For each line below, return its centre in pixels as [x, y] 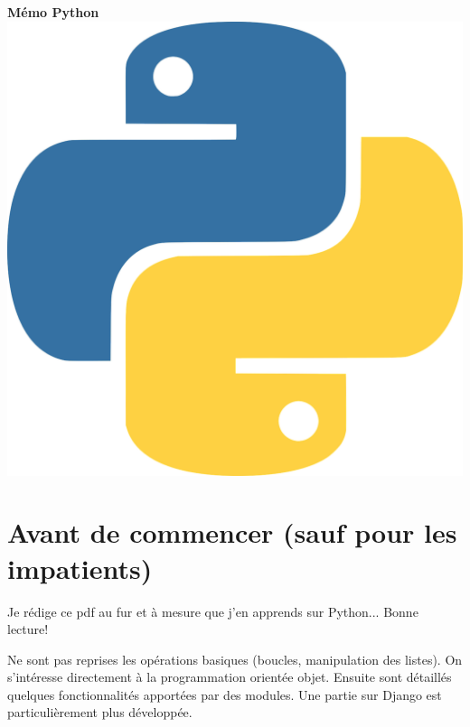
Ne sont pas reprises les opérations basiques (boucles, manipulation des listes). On [235, 659]
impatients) [80, 568]
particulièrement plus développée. [100, 712]
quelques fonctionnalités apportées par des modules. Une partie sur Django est [225, 694]
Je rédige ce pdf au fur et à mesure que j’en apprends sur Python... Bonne [213, 611]
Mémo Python [53, 12]
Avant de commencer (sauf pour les [232, 532]
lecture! [28, 629]
